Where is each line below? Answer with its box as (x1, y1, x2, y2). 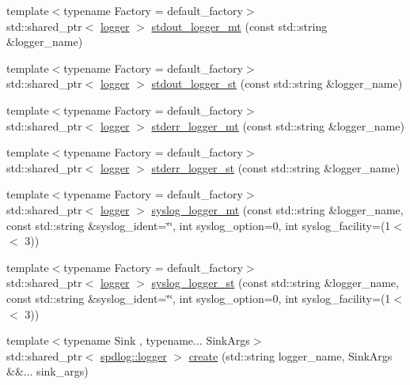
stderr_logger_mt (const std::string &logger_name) (151, 117, 404, 134)
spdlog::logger (100, 347, 167, 364)
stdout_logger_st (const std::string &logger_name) (151, 75, 403, 92)
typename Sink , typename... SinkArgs (63, 332, 250, 349)
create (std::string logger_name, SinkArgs (188, 347, 393, 364)
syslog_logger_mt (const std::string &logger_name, (151, 201, 404, 217)
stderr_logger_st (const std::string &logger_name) (151, 159, 401, 176)
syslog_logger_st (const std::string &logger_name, (151, 274, 399, 291)
